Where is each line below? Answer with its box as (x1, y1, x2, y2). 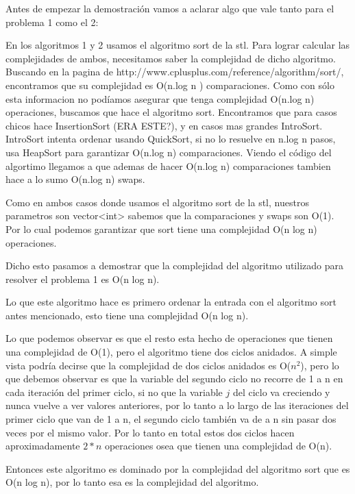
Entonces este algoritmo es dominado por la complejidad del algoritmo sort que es (5, 461, 350, 476)
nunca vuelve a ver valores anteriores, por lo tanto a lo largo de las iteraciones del (5, 398, 349, 412)
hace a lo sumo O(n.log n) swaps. (5, 172, 145, 186)
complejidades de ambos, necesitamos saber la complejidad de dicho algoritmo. (5, 51, 336, 65)
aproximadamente (5, 439, 80, 453)
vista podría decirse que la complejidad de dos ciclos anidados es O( (5, 358, 291, 372)
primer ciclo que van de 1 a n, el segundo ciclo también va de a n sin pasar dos (5, 412, 336, 426)
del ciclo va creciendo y (232, 384, 330, 399)
